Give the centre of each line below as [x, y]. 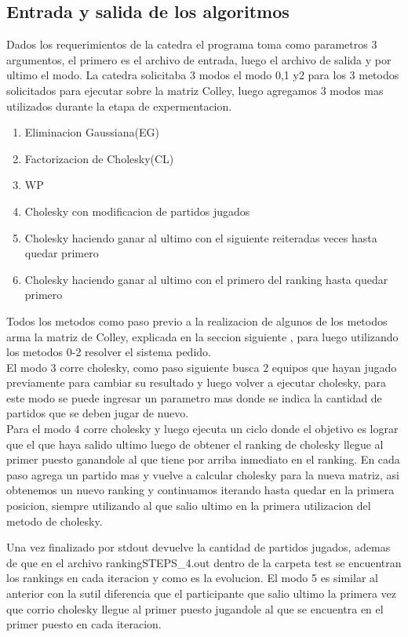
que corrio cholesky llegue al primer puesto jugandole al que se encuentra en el [195, 608]
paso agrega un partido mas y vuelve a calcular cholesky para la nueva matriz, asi [203, 474]
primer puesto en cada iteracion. [84, 624]
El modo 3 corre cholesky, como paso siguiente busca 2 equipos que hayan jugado [202, 367]
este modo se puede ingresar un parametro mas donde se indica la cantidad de [194, 397]
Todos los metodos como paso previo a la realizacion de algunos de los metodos [197, 320]
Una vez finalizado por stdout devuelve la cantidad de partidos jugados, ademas [199, 547]
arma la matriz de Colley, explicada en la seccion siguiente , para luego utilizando [202, 336]
